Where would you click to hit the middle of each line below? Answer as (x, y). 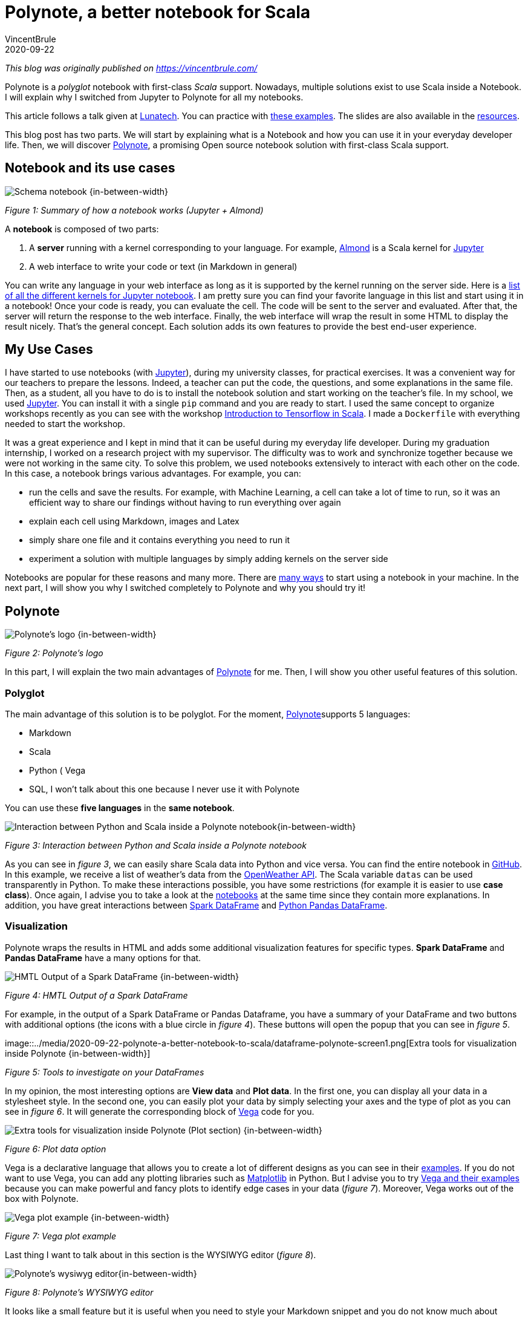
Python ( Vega (57, 771)
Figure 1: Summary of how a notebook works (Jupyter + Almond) (134, 210)
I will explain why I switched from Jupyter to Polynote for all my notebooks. (154, 97)
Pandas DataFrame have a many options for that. (103, 958)
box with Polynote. (42, 1198)
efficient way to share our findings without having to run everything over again (185, 503)
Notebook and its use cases (90, 168)
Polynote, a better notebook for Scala (158, 12)
